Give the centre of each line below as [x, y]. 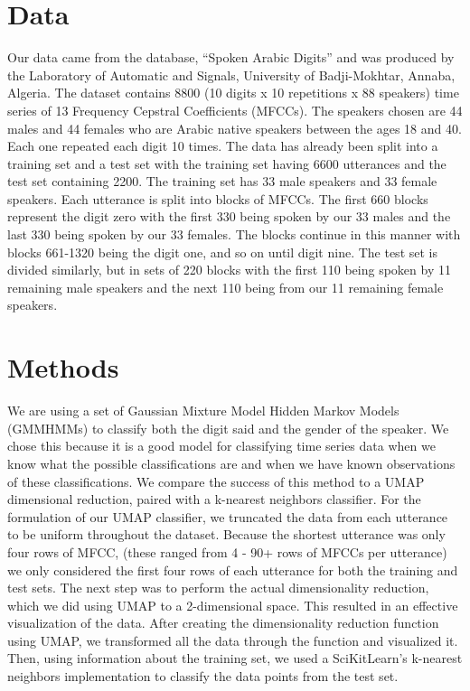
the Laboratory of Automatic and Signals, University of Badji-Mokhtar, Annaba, [231, 75]
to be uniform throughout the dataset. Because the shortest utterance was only [226, 534]
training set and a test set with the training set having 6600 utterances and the [227, 163]
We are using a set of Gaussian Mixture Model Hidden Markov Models [203, 411]
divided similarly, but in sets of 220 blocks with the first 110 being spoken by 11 [229, 270]
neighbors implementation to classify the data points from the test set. [203, 676]
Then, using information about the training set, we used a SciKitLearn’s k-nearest [235, 658]
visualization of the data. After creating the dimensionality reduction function [223, 623]
